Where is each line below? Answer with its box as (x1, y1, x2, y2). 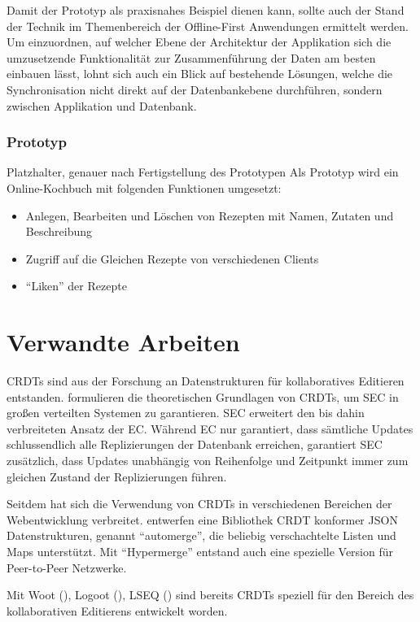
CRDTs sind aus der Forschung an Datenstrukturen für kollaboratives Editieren (7, 372, 405, 389)
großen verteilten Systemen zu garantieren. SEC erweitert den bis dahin (7, 404, 365, 421)
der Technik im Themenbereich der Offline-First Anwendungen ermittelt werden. (7, 17, 409, 34)
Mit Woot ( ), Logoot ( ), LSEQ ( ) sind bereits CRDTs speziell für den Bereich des (7, 586, 414, 603)
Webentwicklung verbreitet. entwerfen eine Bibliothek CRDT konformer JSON (7, 511, 398, 528)
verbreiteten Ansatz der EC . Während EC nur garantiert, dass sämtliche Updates (7, 420, 413, 437)
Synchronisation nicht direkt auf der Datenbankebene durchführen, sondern (7, 80, 383, 98)
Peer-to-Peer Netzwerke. (7, 559, 127, 576)
